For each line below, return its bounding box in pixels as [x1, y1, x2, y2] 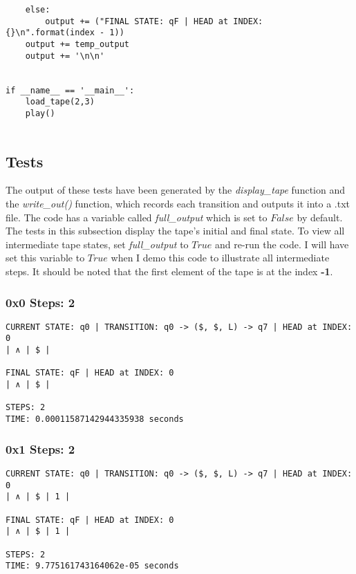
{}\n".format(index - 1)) [6, 28, 124, 38]
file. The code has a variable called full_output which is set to [6, 210, 268, 224]
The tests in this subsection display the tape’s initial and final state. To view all [6, 223, 345, 238]
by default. [297, 210, 343, 224]
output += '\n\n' [25, 50, 105, 61]
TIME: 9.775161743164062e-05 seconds [6, 561, 179, 571]
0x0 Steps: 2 [6, 293, 75, 311]
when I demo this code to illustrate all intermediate [111, 250, 330, 265]
